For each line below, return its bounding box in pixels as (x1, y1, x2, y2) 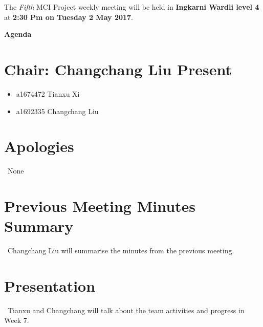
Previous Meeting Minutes (4, 195, 196, 216)
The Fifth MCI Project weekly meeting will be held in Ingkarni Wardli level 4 (4, 2, 259, 12)
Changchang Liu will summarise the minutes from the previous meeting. (7, 245, 234, 256)
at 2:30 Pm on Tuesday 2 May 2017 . (4, 11, 133, 22)
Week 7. (4, 315, 29, 325)
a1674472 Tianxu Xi (16, 88, 80, 99)
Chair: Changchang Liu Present (4, 58, 232, 79)
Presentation (4, 275, 96, 296)
